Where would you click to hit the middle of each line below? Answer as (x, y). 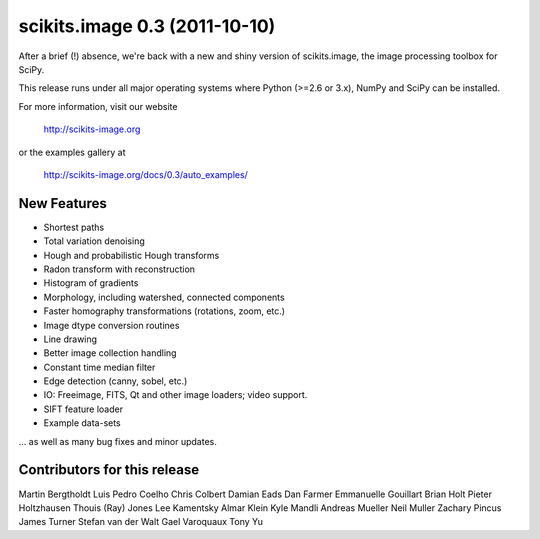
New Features (62, 203)
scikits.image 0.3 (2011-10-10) (147, 26)
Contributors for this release (109, 470)
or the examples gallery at (72, 152)
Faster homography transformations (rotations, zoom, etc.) (164, 311)
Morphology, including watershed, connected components (164, 297)
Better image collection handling (110, 353)
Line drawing (70, 339)
